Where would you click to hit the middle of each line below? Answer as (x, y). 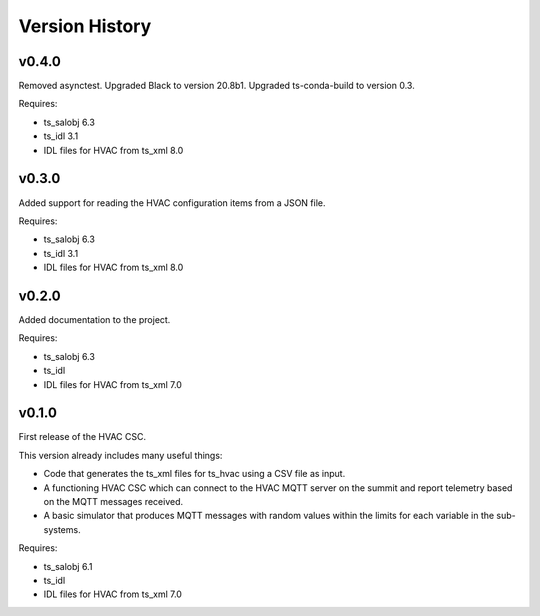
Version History (85, 26)
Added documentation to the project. (94, 319)
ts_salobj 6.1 (68, 566)
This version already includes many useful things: (120, 455)
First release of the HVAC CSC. (82, 437)
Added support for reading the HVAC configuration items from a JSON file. (172, 202)
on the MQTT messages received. (113, 502)
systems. (62, 529)
